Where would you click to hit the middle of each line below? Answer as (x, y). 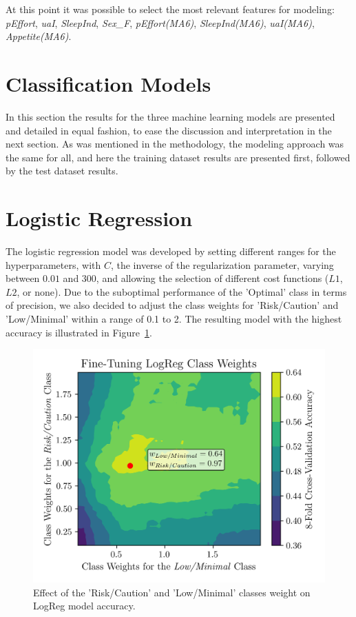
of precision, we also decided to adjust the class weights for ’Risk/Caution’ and (172, 305)
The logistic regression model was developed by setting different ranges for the (171, 251)
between (23, 278)
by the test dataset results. (62, 171)
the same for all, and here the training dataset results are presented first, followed (178, 157)
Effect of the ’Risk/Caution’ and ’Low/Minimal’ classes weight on (172, 592)
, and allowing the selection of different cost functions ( (212, 278)
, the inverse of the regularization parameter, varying (222, 264)
